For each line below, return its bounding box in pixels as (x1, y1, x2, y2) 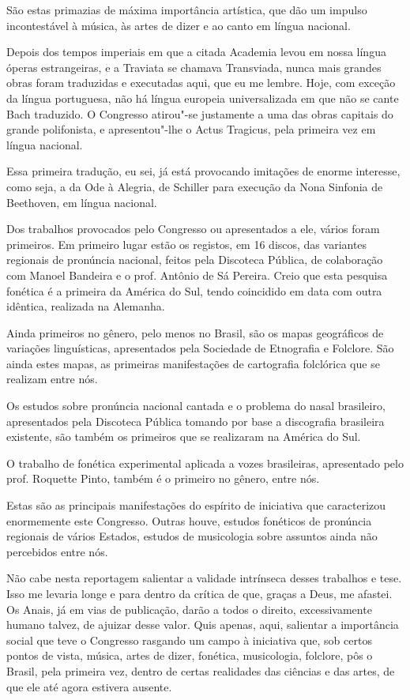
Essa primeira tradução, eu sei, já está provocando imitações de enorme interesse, (6, 163, 401, 179)
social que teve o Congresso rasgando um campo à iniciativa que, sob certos (6, 631, 372, 648)
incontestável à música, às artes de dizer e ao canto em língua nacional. (6, 17, 351, 33)
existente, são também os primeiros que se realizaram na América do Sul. (6, 428, 361, 445)
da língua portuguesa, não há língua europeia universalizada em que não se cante (6, 89, 399, 106)
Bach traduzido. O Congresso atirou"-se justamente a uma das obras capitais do (6, 105, 393, 122)
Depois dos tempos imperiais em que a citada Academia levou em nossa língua (6, 43, 386, 60)
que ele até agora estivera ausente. (6, 678, 172, 694)
